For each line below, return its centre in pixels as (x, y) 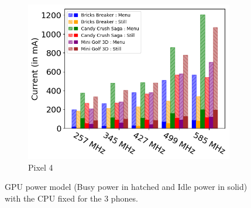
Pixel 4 (41, 167)
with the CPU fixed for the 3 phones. (71, 198)
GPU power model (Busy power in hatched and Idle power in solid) (126, 187)
